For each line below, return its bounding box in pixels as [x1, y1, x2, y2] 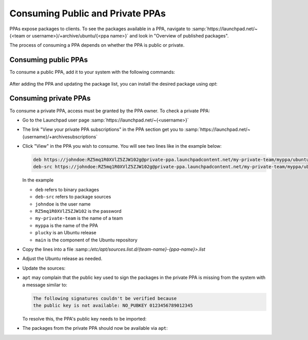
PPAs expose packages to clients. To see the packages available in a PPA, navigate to [9, 26, 191, 32]
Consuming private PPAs [9, 94, 91, 103]
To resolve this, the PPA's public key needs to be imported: [22, 315, 147, 322]
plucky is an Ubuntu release [35, 230, 97, 236]
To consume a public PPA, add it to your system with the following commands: [9, 69, 176, 75]
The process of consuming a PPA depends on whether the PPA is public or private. [9, 42, 185, 48]
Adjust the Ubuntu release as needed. [22, 255, 103, 262]
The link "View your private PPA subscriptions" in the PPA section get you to [22, 126, 184, 133]
